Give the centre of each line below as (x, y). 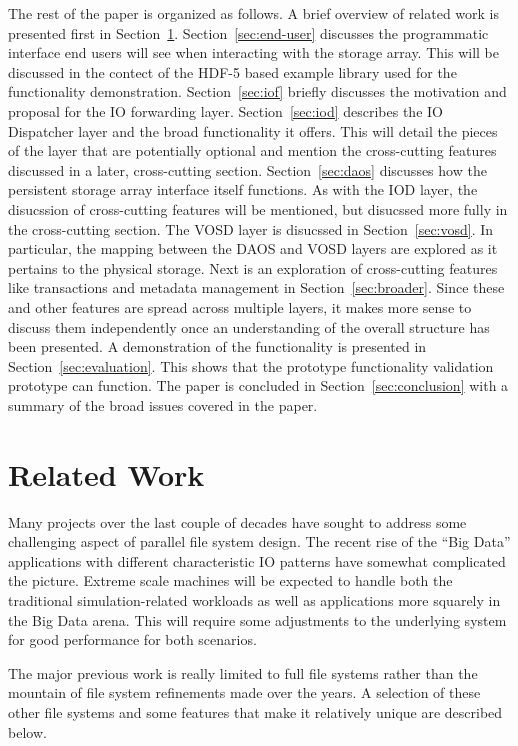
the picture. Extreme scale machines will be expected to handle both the (230, 580)
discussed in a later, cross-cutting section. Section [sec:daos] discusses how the (247, 169)
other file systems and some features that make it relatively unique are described (255, 711)
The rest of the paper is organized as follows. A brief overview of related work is (254, 13)
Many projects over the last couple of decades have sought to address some (237, 521)
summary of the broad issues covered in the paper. (163, 404)
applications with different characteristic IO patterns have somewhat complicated (257, 560)
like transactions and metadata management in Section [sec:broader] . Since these (256, 287)
